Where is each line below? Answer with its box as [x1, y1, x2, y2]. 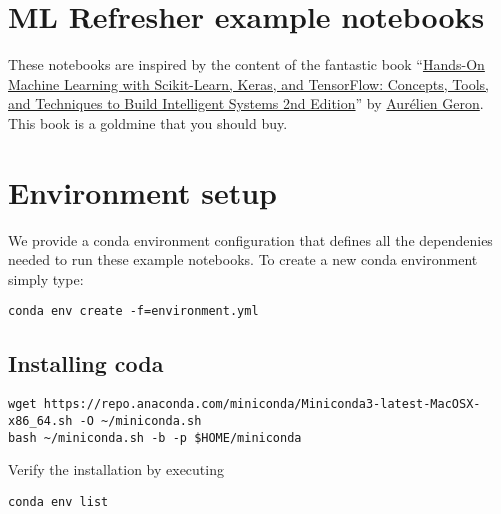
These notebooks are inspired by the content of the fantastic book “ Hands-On [8, 54, 485, 75]
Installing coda [8, 348, 164, 379]
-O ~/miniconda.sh [79, 413, 202, 428]
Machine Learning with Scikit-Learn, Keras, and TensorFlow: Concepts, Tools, [8, 73, 489, 94]
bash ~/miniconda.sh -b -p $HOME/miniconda [8, 430, 302, 445]
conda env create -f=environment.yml [8, 304, 259, 319]
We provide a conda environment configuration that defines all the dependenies [8, 229, 493, 250]
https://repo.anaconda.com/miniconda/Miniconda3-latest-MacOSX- [43, 397, 481, 412]
